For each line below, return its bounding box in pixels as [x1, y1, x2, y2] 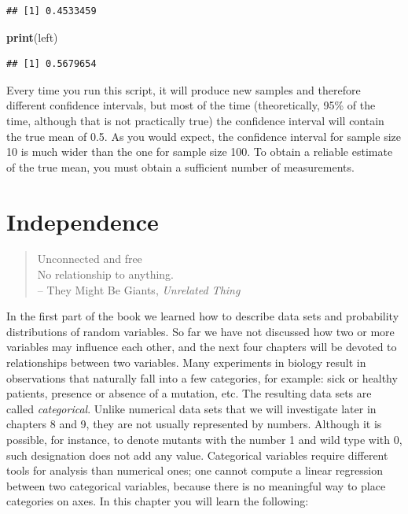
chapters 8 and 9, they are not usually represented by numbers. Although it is [6, 416, 382, 432]
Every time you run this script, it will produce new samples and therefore [6, 81, 361, 98]
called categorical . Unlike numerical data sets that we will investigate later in [6, 400, 377, 416]
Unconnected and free [37, 250, 142, 267]
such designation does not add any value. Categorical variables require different [6, 446, 388, 463]
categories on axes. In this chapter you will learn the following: [6, 493, 309, 509]
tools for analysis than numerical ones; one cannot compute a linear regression [6, 462, 383, 479]
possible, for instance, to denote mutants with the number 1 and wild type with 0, [6, 431, 402, 447]
